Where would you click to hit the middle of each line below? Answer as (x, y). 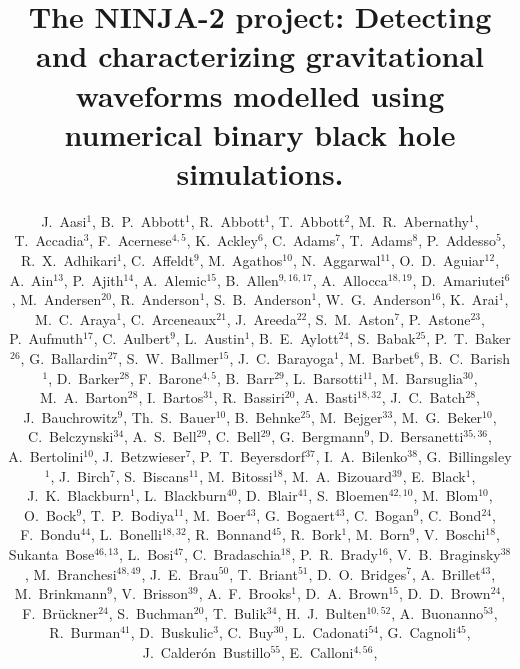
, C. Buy (246, 632)
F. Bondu (50, 534)
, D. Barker (84, 377)
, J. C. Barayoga (282, 358)
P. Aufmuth (46, 338)
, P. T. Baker (468, 338)
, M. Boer (215, 514)
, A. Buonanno (437, 612)
